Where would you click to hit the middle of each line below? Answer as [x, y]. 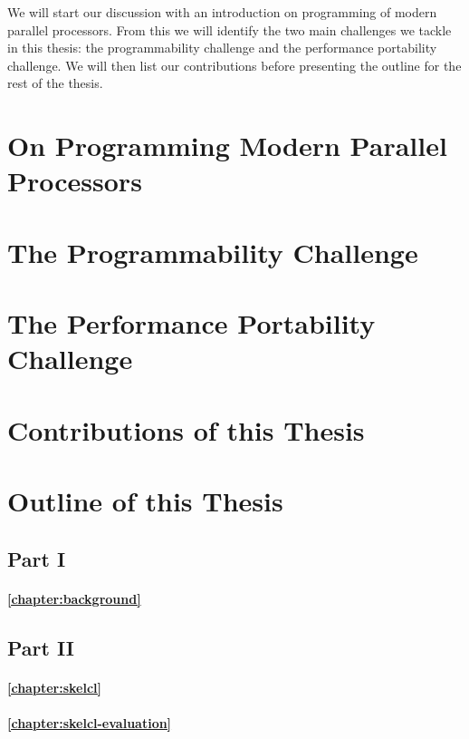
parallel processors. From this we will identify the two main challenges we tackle [230, 29]
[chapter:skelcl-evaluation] [90, 722]
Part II [41, 647]
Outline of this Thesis [145, 501]
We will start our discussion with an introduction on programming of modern [222, 12]
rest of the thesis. [55, 83]
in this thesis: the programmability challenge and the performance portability [222, 48]
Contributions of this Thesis [186, 429]
